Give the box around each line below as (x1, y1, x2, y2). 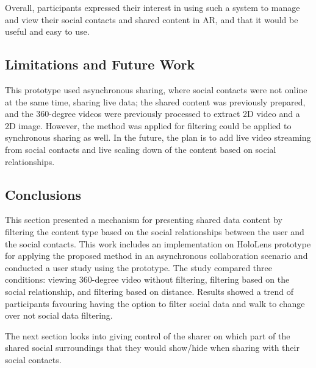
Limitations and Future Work (5, 55, 195, 74)
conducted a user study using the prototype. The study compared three (5, 261, 272, 274)
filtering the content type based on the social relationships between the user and (5, 225, 304, 238)
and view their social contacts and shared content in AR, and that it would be (5, 13, 298, 26)
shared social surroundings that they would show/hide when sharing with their (5, 341, 300, 354)
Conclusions (5, 185, 82, 203)
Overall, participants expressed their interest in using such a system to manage (5, 1, 300, 13)
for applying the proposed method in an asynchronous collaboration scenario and (5, 249, 308, 262)
